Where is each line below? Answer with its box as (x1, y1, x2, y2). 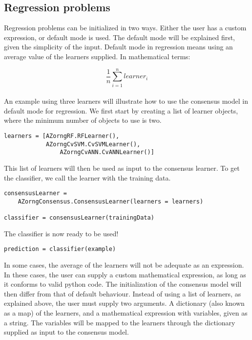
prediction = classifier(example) (4, 246, 116, 253)
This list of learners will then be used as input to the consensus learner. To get (4, 163, 240, 173)
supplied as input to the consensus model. (4, 327, 129, 337)
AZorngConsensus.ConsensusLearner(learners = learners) (18, 198, 204, 205)
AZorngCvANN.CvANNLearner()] (60, 149, 154, 156)
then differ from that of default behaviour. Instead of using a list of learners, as (4, 288, 241, 298)
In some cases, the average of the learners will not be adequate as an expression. (4, 260, 244, 270)
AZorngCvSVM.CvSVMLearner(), (45, 140, 141, 148)
